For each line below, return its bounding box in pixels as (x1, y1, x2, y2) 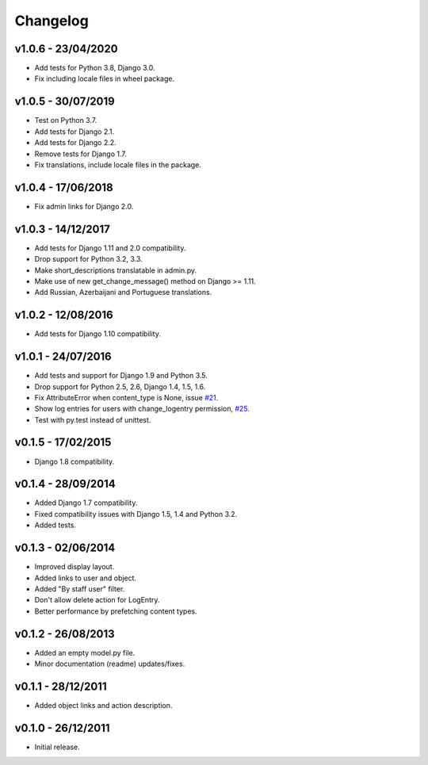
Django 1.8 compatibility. (34, 457, 115, 466)
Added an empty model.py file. (34, 648, 136, 657)
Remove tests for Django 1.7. (34, 149, 127, 159)
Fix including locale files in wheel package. (34, 74, 174, 83)
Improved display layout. (34, 562, 115, 572)
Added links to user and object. (34, 573, 137, 583)
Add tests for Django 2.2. (34, 138, 117, 147)
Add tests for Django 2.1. (34, 127, 115, 136)
